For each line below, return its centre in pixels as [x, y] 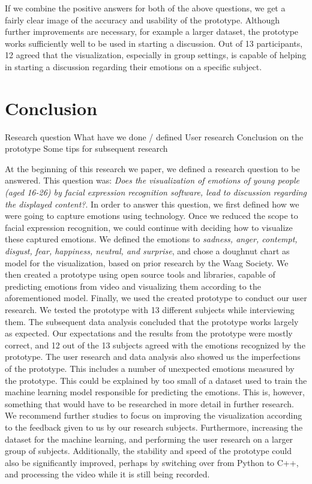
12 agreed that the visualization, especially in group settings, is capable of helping [156, 55]
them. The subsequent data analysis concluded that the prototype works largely [152, 321]
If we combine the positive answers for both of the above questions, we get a [145, 8]
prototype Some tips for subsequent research [86, 148]
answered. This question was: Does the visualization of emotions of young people [152, 180]
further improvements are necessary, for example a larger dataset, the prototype [152, 31]
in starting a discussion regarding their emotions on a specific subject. [133, 66]
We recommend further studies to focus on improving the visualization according [154, 415]
